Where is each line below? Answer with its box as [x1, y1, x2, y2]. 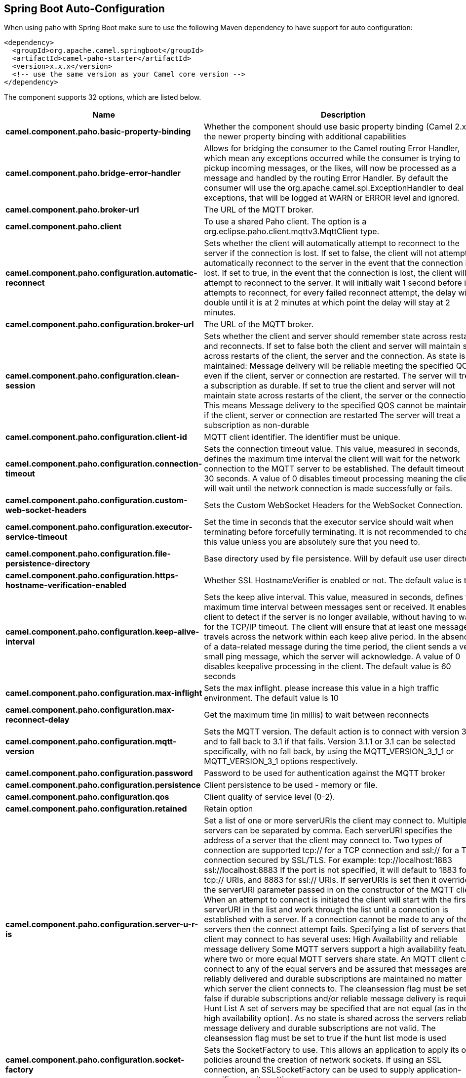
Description [320, 110, 366, 120]
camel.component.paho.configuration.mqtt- [5, 736, 177, 747]
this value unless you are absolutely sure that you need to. [204, 537, 420, 547]
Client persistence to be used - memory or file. [204, 780, 378, 790]
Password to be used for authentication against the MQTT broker [204, 768, 445, 778]
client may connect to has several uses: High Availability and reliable [204, 934, 458, 945]
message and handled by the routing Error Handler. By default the [204, 173, 448, 183]
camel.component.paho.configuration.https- [5, 570, 179, 581]
